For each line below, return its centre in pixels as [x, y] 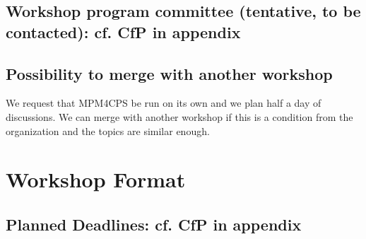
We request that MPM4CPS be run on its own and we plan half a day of [164, 103]
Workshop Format [96, 179]
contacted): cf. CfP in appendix [123, 31]
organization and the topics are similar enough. [108, 130]
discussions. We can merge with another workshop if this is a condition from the [179, 116]
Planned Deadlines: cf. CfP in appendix [154, 224]
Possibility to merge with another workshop [169, 73]
